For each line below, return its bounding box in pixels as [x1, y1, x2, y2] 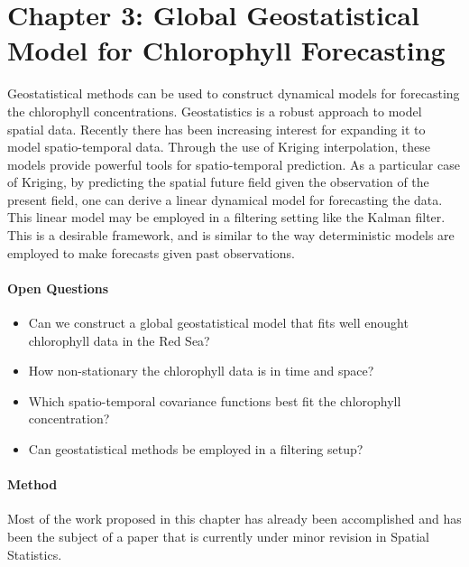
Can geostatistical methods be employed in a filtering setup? [28, 440, 363, 459]
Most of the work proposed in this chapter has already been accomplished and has [7, 509, 462, 528]
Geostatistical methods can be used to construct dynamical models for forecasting [7, 84, 460, 103]
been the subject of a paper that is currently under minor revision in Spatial [7, 527, 429, 545]
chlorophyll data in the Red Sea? [28, 330, 210, 349]
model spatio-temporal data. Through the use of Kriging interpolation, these [7, 137, 431, 156]
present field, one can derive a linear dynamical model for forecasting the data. [7, 190, 443, 209]
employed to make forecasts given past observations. [7, 243, 295, 262]
